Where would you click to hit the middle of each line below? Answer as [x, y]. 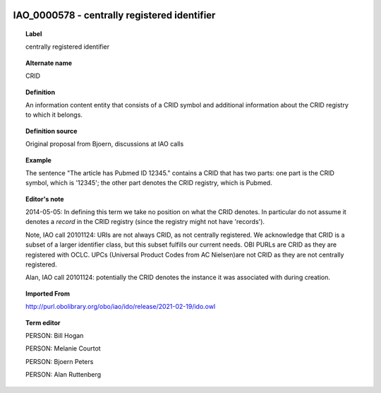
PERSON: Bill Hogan [55, 335]
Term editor [43, 322]
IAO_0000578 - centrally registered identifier [114, 15]
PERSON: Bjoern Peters [60, 361]
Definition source [52, 131]
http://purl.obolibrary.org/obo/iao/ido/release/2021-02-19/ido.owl [121, 307]
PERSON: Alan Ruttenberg [64, 375]
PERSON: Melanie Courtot [64, 348]
